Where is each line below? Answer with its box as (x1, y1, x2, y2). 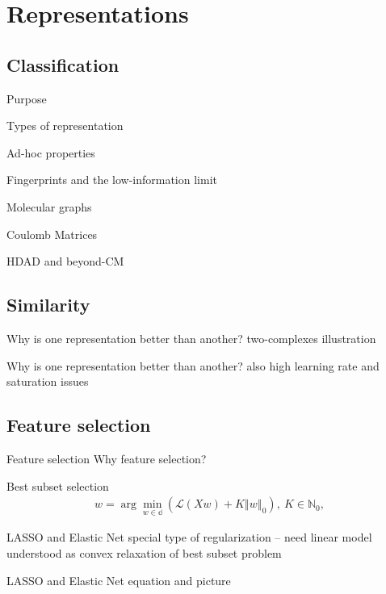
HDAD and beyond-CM (6, 253, 124, 270)
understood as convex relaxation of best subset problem (6, 544, 282, 561)
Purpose (6, 90, 47, 107)
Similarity (6, 292, 90, 317)
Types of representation (6, 117, 124, 134)
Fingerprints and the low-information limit (6, 171, 217, 188)
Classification (6, 52, 120, 77)
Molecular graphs (6, 198, 92, 215)
